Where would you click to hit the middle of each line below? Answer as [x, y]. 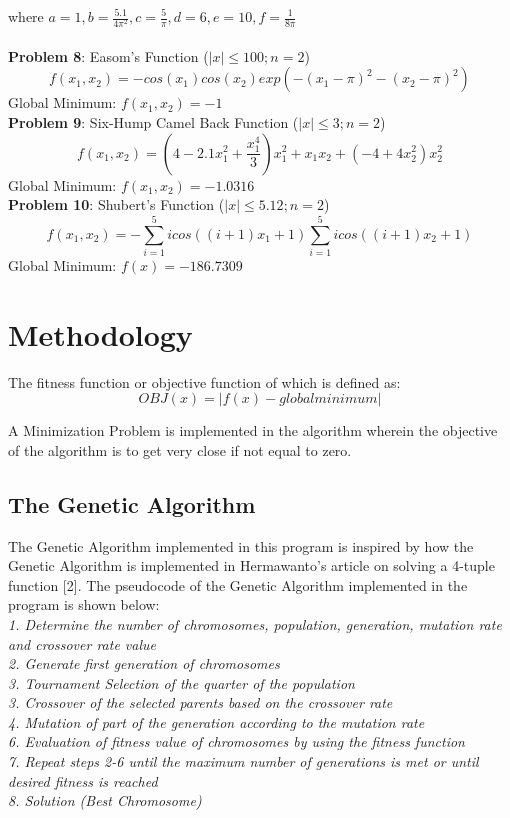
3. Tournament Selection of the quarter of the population [181, 682]
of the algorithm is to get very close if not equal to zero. [180, 449]
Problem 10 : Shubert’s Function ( [116, 204]
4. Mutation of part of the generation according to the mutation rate [216, 721]
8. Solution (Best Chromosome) [105, 800]
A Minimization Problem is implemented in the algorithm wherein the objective [253, 430]
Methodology [100, 333]
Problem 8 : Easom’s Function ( [108, 55]
